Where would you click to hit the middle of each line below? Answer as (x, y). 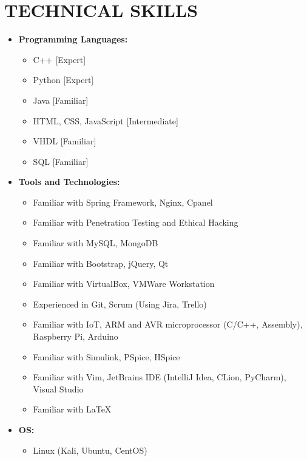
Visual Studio (58, 389)
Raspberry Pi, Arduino (76, 336)
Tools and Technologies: (69, 182)
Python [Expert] (63, 80)
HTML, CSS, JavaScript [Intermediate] (106, 120)
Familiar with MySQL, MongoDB (96, 243)
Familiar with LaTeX (72, 409)
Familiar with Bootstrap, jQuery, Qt (101, 263)
